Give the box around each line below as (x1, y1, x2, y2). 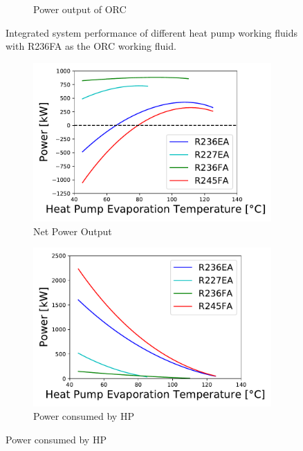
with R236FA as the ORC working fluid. (6, 39, 176, 53)
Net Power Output (33, 223, 112, 238)
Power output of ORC (33, 2, 127, 16)
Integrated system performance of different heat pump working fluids (6, 25, 297, 39)
